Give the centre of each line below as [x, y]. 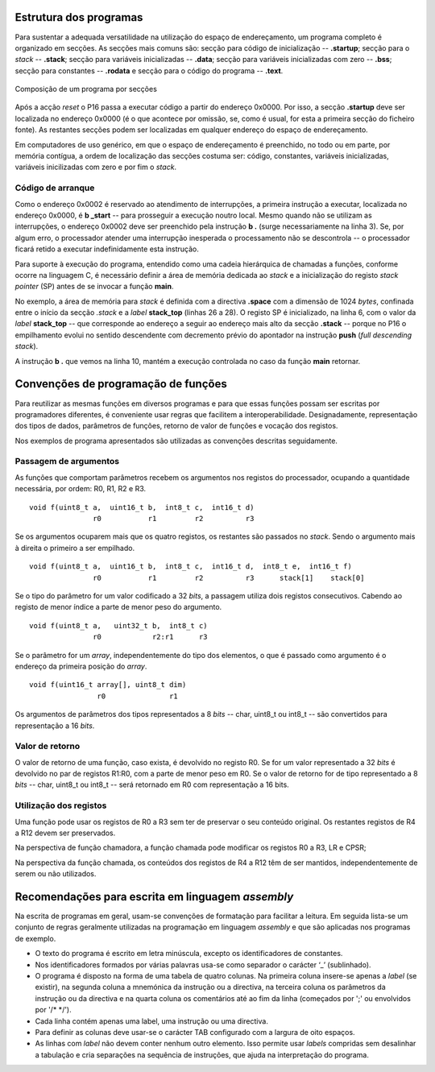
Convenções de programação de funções [121, 384]
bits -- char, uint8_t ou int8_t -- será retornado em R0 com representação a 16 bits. [152, 784]
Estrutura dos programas [79, 17]
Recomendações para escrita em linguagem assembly [154, 897]
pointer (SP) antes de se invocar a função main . [94, 287]
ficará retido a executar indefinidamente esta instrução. [107, 249]
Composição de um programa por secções [86, 89]
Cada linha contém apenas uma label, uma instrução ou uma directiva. [152, 1021]
